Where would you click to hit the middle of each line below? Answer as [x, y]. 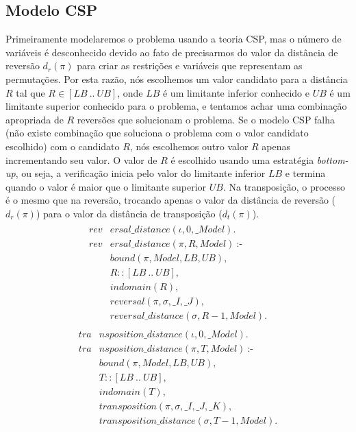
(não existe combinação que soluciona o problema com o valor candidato [157, 133]
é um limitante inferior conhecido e [236, 92]
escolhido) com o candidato [63, 146]
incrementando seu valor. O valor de [81, 159]
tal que [30, 92]
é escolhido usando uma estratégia [242, 159]
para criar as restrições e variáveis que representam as [190, 65]
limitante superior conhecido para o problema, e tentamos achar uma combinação [176, 106]
